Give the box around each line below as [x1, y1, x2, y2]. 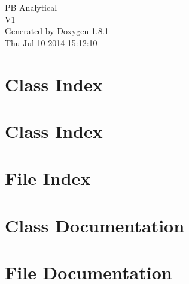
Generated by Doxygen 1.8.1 [5, 25, 109, 37]
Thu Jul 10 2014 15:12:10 [5, 36, 97, 49]
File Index [5, 166, 91, 190]
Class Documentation [5, 213, 185, 237]
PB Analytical [5, 1, 57, 13]
